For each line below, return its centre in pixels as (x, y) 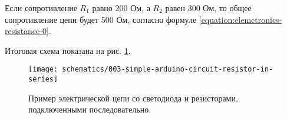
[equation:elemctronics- (240, 19)
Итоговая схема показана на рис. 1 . (68, 50)
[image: (43, 69)
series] (43, 79)
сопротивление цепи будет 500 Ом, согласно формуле (101, 19)
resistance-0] (27, 31)
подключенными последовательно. (90, 109)
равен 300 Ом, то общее (208, 8)
